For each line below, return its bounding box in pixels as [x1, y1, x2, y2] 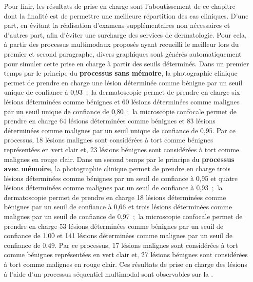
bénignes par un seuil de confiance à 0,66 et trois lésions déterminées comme [4, 201, 232, 212]
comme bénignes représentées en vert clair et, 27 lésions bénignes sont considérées [4, 249, 248, 260]
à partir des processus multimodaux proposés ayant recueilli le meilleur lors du [4, 39, 239, 49]
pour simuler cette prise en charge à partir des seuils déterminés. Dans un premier [4, 58, 249, 68]
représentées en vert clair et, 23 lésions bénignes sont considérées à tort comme [4, 144, 239, 154]
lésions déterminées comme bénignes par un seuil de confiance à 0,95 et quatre [4, 173, 238, 183]
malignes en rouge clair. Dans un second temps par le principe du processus [4, 154, 234, 164]
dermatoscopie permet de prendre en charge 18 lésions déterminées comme [4, 192, 226, 202]
